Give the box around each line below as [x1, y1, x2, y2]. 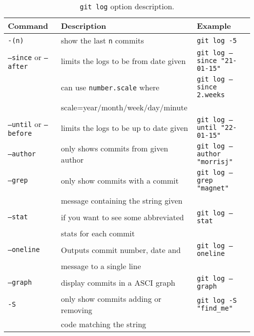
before [8, 129, 32, 137]
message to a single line [61, 260, 141, 272]
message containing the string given [61, 195, 183, 206]
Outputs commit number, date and [61, 244, 181, 255]
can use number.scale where [61, 81, 160, 93]
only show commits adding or [61, 293, 162, 304]
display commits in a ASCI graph [61, 276, 175, 288]
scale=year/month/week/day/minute [61, 102, 188, 113]
